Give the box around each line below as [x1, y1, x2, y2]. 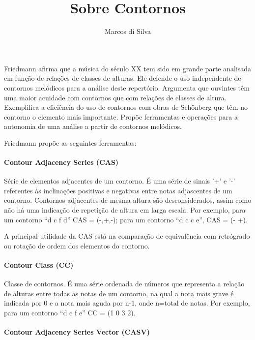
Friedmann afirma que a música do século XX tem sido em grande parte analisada [4, 63, 252, 73]
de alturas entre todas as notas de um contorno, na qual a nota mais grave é [4, 288, 234, 298]
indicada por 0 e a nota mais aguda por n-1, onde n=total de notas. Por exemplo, [4, 298, 250, 308]
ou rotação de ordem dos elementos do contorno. [4, 240, 150, 250]
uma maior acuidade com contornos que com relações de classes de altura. [4, 92, 227, 102]
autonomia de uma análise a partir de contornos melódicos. [4, 121, 182, 131]
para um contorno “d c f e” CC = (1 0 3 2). [4, 308, 136, 317]
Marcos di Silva [104, 26, 151, 36]
